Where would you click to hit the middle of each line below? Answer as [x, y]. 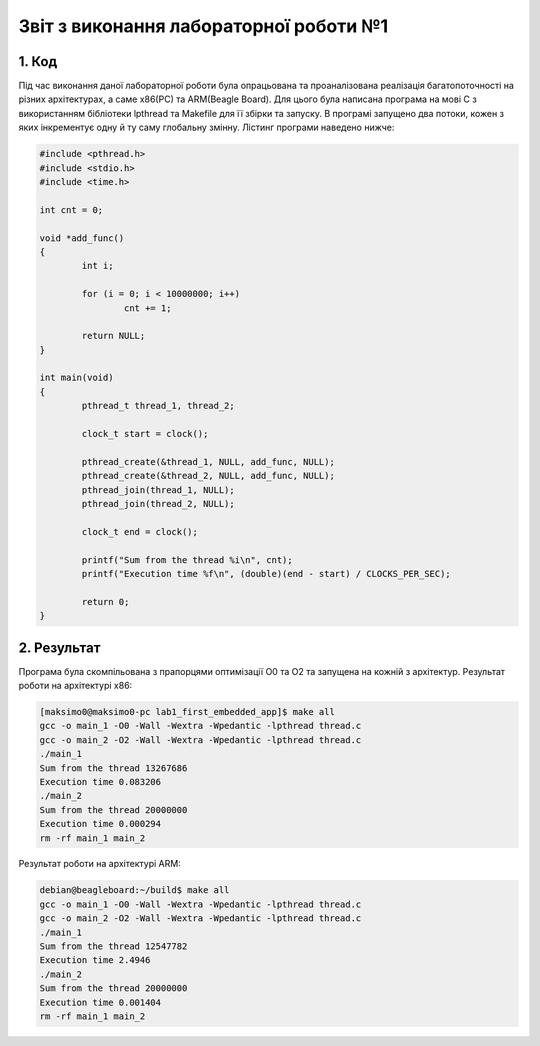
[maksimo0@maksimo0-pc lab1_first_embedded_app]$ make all [187, 711]
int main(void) [76, 378]
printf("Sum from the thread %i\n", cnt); [187, 559]
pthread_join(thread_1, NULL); [158, 489]
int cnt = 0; [71, 209]
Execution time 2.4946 [95, 960]
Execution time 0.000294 [100, 824]
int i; [97, 266]
